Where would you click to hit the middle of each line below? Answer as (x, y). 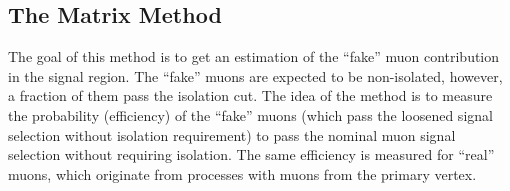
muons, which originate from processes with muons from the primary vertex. (242, 173)
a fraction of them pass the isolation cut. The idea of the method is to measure (250, 95)
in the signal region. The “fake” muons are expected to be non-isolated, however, (255, 75)
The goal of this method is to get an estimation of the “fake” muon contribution (254, 56)
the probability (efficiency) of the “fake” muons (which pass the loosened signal (250, 114)
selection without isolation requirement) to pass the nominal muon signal (232, 134)
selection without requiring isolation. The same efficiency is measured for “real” (251, 154)
